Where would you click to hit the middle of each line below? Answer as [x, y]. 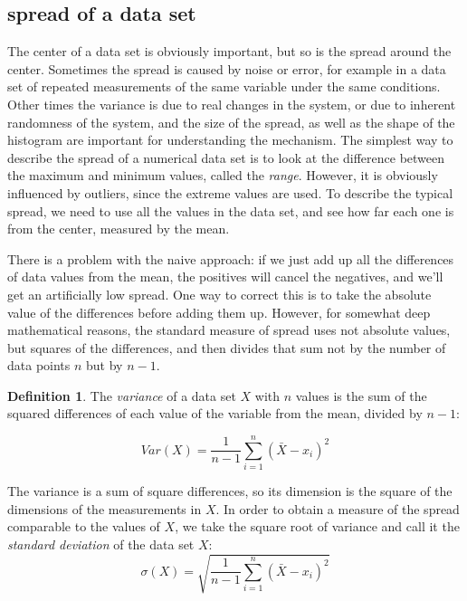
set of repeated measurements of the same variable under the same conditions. [224, 86]
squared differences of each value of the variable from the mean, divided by [215, 413]
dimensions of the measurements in [105, 508]
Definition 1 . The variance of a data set [122, 395]
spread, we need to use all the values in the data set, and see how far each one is [231, 210]
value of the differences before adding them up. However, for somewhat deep [219, 312]
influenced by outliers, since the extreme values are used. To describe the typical [230, 192]
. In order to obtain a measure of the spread [338, 508]
